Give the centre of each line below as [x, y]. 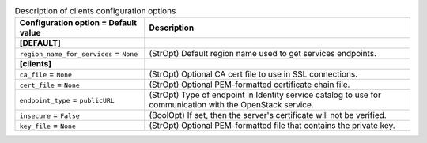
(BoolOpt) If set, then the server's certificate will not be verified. [268, 115]
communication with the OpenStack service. [231, 105]
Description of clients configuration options [95, 11]
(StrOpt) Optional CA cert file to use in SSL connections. [253, 74]
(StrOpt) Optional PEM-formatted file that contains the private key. [272, 126]
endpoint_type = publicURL [67, 100]
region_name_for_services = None [79, 54]
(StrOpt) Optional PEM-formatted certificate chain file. [249, 85]
